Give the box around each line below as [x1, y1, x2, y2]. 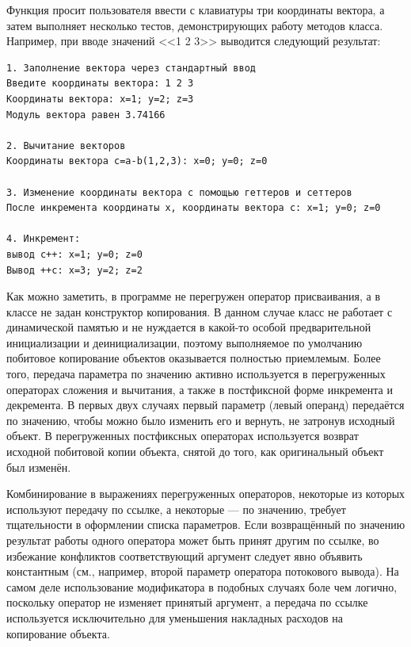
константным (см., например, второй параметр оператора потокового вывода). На [6, 563, 399, 580]
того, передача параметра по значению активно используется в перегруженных [6, 366, 386, 382]
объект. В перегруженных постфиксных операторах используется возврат [6, 427, 359, 444]
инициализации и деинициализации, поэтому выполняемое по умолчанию [6, 334, 363, 350]
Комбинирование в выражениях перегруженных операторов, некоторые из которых [6, 485, 405, 502]
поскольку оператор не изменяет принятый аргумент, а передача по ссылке [6, 594, 368, 611]
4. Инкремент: [6, 233, 81, 245]
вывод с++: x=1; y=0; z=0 [6, 248, 143, 260]
